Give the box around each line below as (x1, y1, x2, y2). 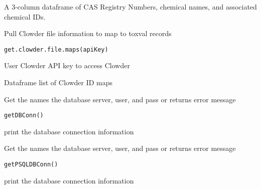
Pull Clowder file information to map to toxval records (4, 28, 172, 39)
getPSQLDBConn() (4, 161, 58, 168)
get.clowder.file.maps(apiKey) (4, 46, 108, 53)
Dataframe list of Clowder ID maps (4, 77, 113, 88)
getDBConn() (4, 112, 44, 119)
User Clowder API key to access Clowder (4, 60, 130, 71)
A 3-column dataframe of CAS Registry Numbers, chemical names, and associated (4, 2, 257, 12)
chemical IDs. (4, 11, 46, 22)
